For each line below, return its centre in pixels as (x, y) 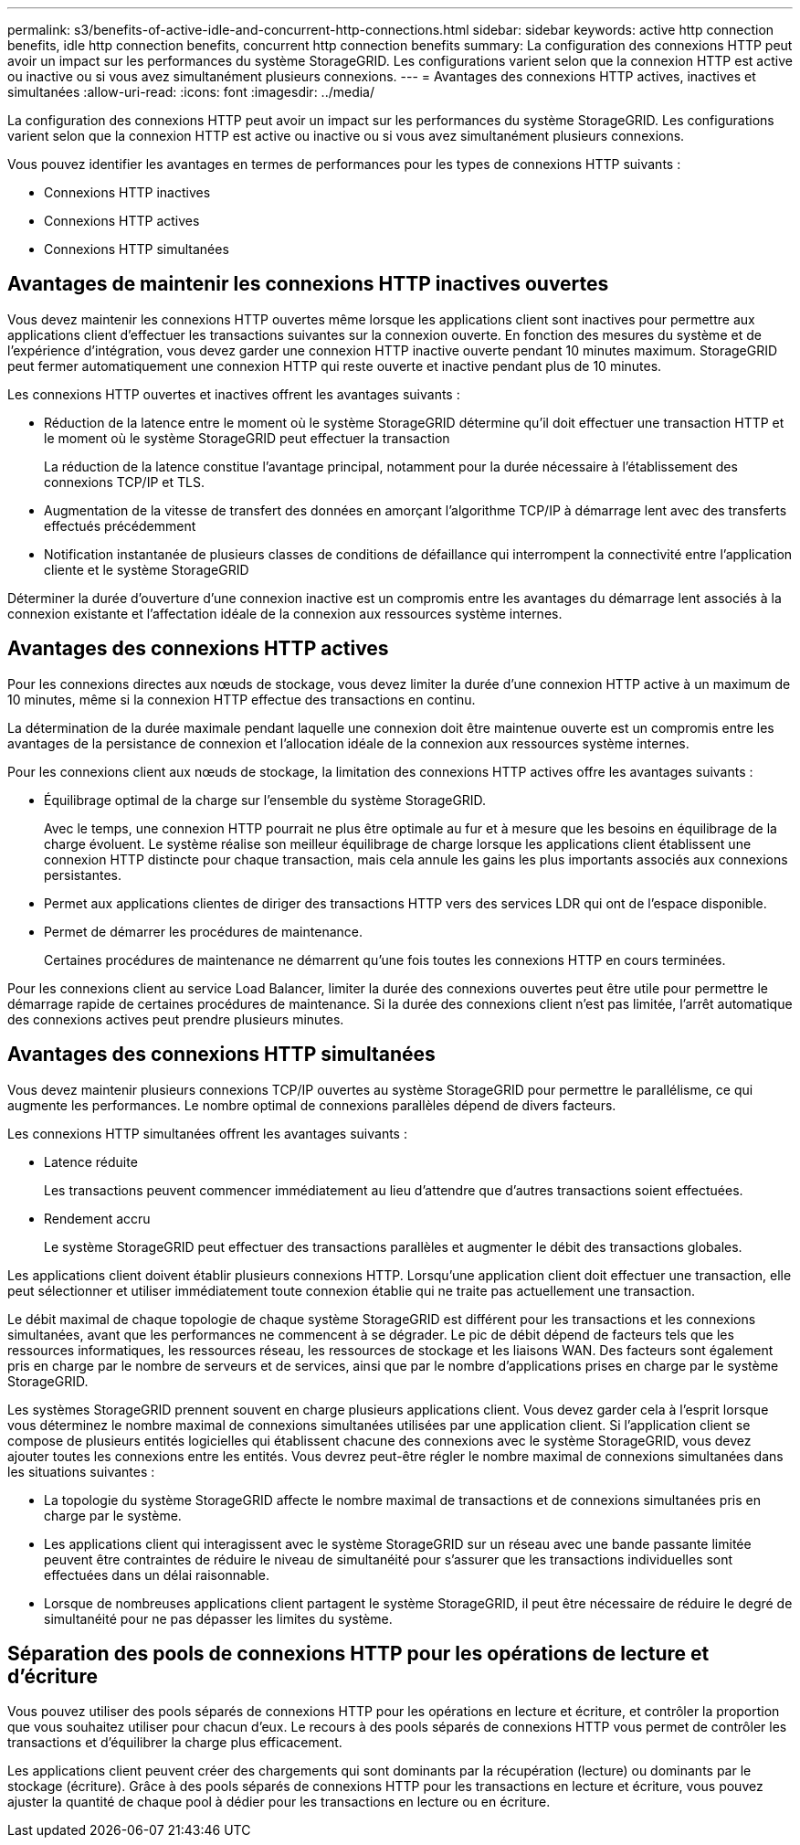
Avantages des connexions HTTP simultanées (221, 1055)
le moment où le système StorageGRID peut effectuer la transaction (247, 438)
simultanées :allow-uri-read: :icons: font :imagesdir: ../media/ (191, 92)
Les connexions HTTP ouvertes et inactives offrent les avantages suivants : (234, 394)
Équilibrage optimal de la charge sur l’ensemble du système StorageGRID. (265, 800)
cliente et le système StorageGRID (147, 569)
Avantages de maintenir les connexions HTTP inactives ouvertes (308, 284)
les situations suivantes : (81, 1471)
